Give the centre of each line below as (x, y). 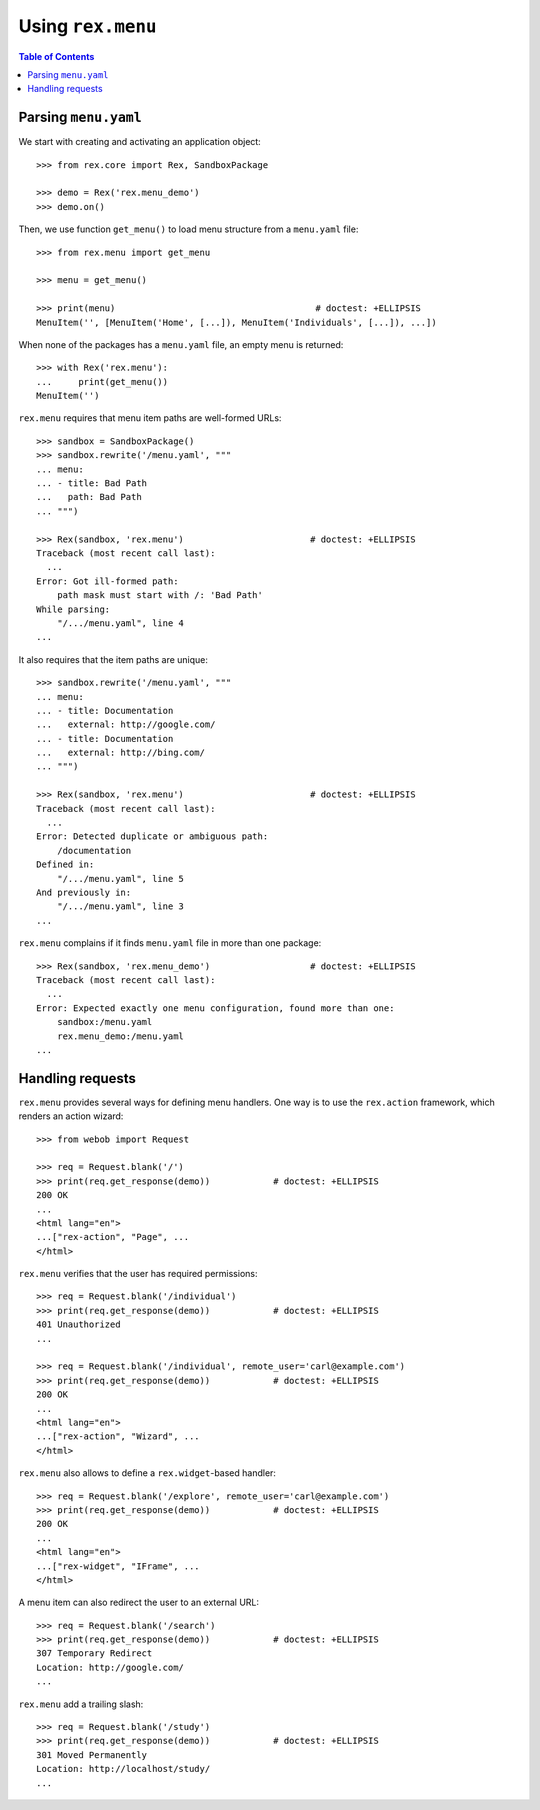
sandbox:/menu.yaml (104, 1022)
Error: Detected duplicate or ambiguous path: (152, 836)
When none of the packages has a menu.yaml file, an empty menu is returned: (181, 344)
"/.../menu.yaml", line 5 (120, 878)
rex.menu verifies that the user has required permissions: (138, 1274)
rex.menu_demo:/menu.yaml (120, 1036)
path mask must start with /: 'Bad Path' (160, 595)
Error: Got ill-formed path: (107, 581)
